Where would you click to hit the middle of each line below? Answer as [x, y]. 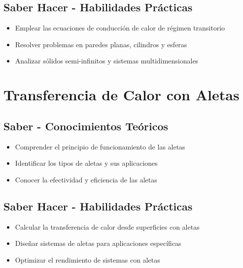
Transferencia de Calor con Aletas [121, 95]
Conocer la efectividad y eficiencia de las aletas [86, 179]
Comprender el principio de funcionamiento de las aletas [100, 146]
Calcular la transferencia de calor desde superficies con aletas [107, 226]
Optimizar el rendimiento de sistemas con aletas [87, 259]
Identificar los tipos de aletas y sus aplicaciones [86, 163]
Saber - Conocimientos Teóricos [86, 126]
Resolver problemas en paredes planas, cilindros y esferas [101, 44]
